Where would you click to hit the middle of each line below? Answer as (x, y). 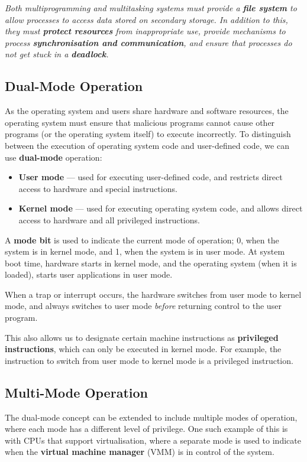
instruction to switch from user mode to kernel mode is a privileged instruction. (149, 360)
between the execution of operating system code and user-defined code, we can (147, 145)
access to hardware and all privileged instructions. (109, 219)
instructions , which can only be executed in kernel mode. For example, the (143, 349)
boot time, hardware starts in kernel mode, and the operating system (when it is (151, 263)
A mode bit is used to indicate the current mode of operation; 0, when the (142, 240)
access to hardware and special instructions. (98, 188)
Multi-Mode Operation (76, 392)
